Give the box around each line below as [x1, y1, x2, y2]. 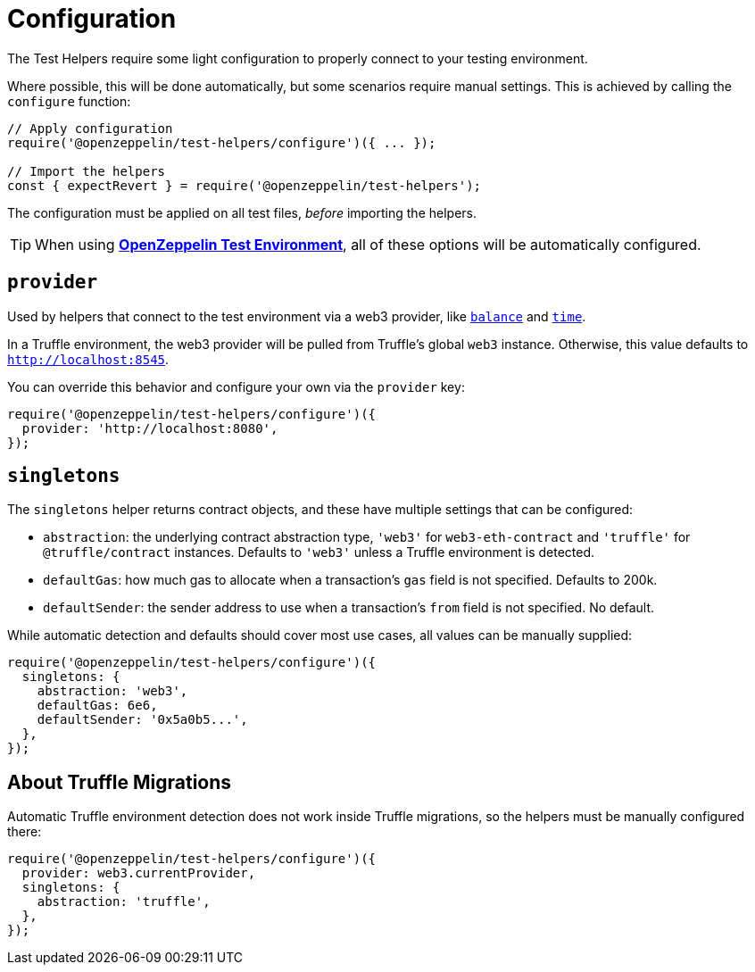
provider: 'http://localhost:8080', [21, 420, 278, 436]
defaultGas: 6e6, [37, 698, 158, 713]
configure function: [7, 93, 131, 109]
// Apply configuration [7, 120, 173, 136]
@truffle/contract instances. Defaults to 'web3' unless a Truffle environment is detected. [43, 544, 595, 561]
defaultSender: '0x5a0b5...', [37, 712, 248, 727]
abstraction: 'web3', [37, 684, 188, 699]
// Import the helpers [7, 163, 166, 179]
